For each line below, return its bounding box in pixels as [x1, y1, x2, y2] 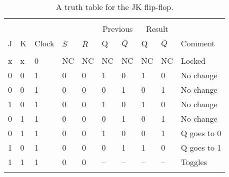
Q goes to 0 [180, 127, 221, 139]
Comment [180, 37, 215, 49]
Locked [180, 55, 205, 66]
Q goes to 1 [180, 142, 221, 153]
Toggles [180, 156, 207, 168]
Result [145, 23, 168, 34]
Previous [102, 23, 133, 34]
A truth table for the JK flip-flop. [55, 1, 173, 12]
